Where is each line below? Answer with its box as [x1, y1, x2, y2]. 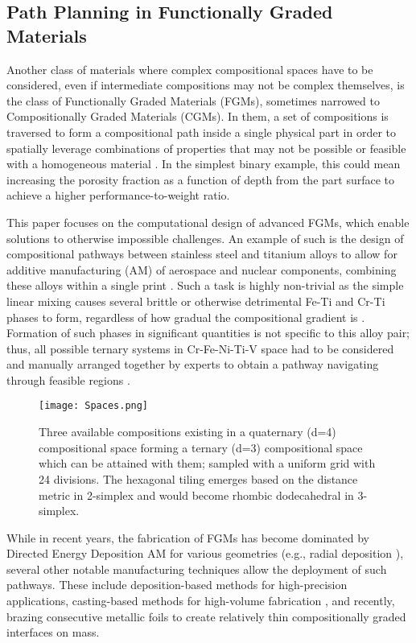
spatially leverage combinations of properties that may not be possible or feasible [6, 139, 406, 156]
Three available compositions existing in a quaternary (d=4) [39, 423, 336, 440]
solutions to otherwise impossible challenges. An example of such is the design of [6, 229, 404, 246]
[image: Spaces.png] [39, 400, 149, 412]
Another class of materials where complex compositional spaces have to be [6, 60, 373, 77]
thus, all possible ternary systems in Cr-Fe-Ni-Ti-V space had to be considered [6, 340, 394, 357]
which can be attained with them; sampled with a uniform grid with [39, 455, 376, 472]
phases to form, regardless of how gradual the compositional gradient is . [6, 308, 365, 325]
